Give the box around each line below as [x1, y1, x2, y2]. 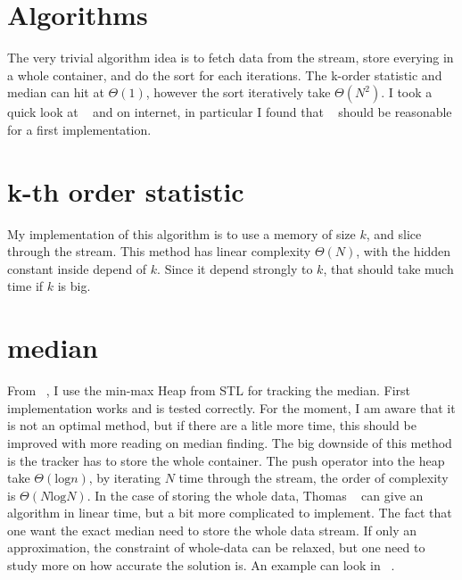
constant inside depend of [7, 259, 147, 278]
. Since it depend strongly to [157, 259, 313, 278]
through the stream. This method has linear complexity [7, 242, 311, 261]
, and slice [366, 224, 422, 243]
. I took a [381, 83, 433, 102]
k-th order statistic [7, 172, 244, 209]
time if [7, 277, 44, 295]
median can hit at [7, 83, 104, 102]
